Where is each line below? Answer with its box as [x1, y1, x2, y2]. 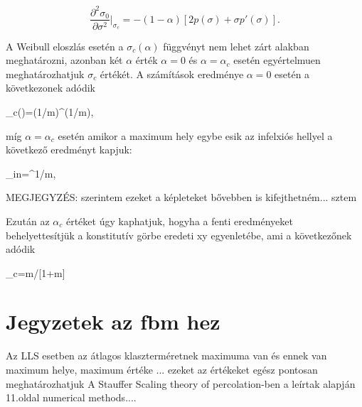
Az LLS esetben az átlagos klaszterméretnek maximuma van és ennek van [6, 348, 327, 363]
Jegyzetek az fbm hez [6, 307, 220, 336]
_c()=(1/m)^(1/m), [6, 104, 94, 119]
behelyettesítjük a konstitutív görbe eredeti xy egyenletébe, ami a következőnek [6, 227, 352, 242]
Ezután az [6, 213, 50, 228]
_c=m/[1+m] [6, 265, 65, 280]
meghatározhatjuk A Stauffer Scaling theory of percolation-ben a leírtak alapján [6, 376, 356, 391]
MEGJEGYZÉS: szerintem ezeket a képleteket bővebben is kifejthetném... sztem [6, 190, 357, 205]
